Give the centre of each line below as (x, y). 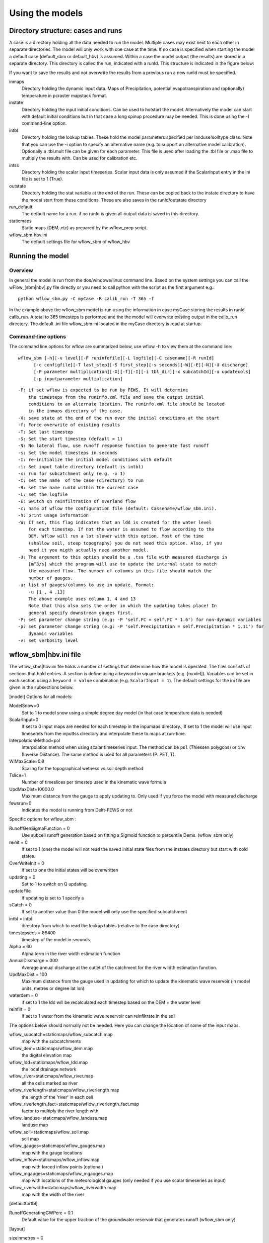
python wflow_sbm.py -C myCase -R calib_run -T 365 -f (86, 299)
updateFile (20, 891)
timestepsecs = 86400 (33, 933)
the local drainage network (49, 1069)
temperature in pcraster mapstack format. (64, 95)
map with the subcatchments (51, 1041)
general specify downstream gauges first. (81, 613)
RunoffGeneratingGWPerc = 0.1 (41, 1213)
